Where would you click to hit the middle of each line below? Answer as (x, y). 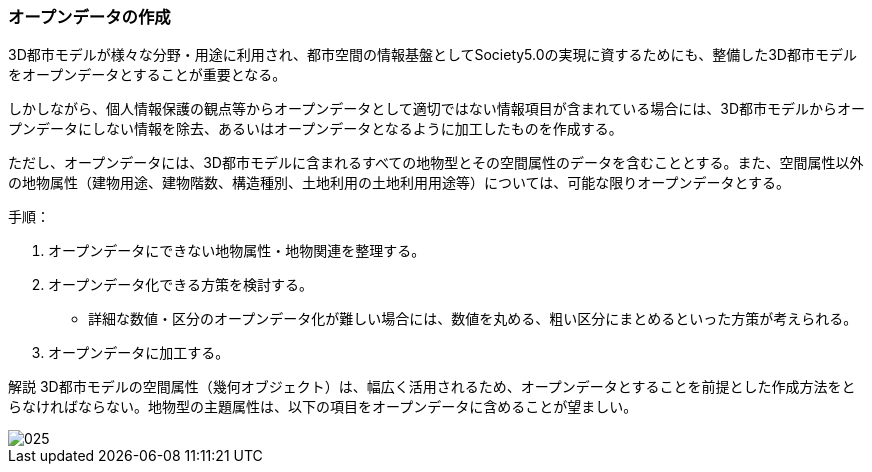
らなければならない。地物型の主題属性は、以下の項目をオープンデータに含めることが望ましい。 (323, 407)
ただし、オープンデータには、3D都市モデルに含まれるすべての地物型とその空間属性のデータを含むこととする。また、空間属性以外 (436, 163)
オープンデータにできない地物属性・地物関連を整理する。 (237, 251)
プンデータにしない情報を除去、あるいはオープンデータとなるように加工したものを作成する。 (315, 129)
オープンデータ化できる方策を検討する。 (180, 285)
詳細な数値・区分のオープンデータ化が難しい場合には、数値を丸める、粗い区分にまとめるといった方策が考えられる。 (473, 319)
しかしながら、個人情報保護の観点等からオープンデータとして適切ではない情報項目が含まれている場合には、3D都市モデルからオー (437, 109)
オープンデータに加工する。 (139, 353)
